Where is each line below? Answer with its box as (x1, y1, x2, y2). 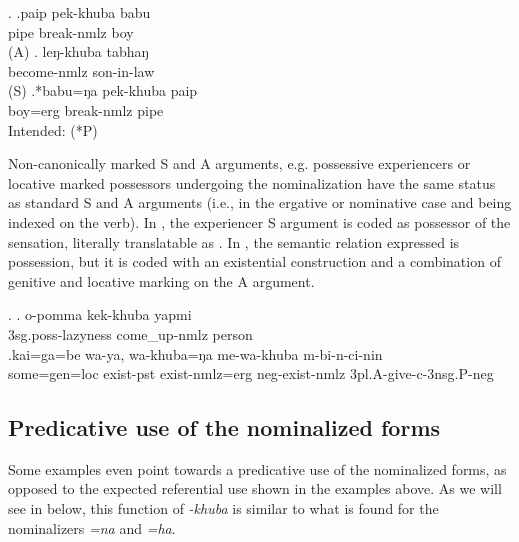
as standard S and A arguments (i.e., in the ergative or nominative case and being (8, 192, 512, 213)
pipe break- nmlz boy (8, 21, 134, 42)
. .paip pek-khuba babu (8, 2, 151, 22)
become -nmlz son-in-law (8, 60, 155, 81)
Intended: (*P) (8, 119, 98, 140)
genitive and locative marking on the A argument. (8, 270, 315, 291)
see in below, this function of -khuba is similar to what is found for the (8, 498, 439, 519)
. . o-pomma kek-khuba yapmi (8, 304, 192, 325)
